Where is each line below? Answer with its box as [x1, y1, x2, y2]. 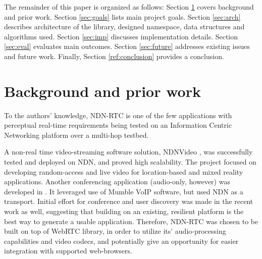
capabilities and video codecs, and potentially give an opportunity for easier [4, 235, 239, 246]
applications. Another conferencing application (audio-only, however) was [4, 176, 230, 187]
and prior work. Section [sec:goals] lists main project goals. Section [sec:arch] [4, 11, 241, 22]
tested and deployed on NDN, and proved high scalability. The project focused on [4, 157, 256, 167]
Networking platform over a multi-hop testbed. [4, 129, 149, 140]
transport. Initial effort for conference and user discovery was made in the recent [4, 196, 253, 206]
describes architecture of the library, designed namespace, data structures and [4, 21, 245, 32]
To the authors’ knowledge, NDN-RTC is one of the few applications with [4, 110, 232, 120]
